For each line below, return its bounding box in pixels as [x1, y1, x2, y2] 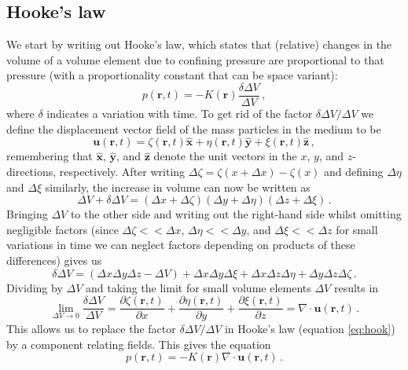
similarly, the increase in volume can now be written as [45, 178, 311, 195]
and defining [324, 163, 384, 180]
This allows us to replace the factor [6, 321, 176, 337]
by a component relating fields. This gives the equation [6, 335, 271, 352]
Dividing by [6, 279, 63, 295]
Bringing [6, 206, 48, 222]
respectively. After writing [59, 163, 186, 180]
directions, [6, 163, 57, 180]
